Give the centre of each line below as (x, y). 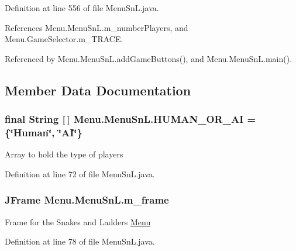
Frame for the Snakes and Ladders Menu (78, 221)
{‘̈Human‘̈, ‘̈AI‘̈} (44, 132)
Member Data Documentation (98, 90)
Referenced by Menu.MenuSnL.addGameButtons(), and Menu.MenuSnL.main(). (149, 58)
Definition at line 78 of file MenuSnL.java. (80, 241)
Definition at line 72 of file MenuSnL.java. (80, 173)
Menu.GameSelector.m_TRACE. (64, 39)
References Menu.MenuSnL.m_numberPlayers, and (97, 27)
